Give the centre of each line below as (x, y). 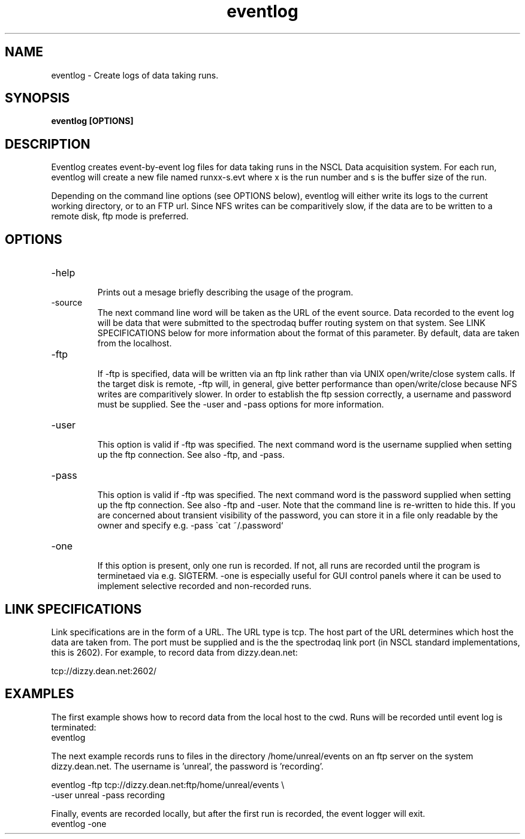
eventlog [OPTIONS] (92, 121)
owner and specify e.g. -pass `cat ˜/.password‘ (190, 526)
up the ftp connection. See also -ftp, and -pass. (191, 455)
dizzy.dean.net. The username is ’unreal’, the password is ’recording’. (187, 766)
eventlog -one (79, 823)
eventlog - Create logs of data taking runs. (135, 75)
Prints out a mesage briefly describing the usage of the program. (225, 292)
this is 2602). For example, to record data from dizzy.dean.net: (174, 652)
